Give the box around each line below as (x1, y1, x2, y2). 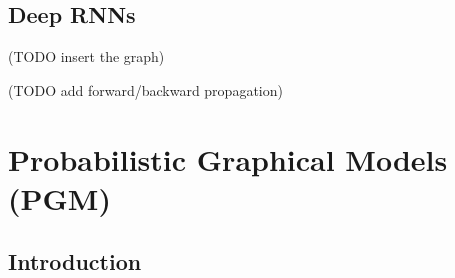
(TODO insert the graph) (8, 46, 165, 67)
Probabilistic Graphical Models (8, 138, 448, 179)
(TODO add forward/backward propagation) (8, 79, 283, 100)
